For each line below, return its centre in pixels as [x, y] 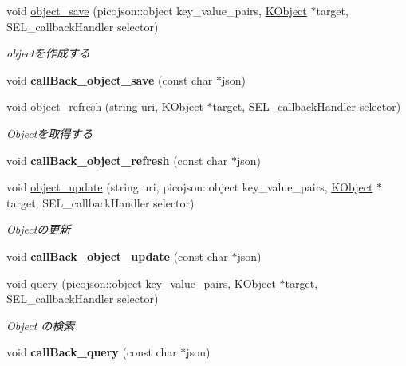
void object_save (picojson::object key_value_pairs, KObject [157, 10]
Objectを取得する [50, 133]
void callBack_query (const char [92, 352]
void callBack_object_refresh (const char [117, 160]
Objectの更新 [39, 229]
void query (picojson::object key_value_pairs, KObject [141, 283]
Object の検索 [41, 325]
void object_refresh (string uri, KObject [105, 106]
